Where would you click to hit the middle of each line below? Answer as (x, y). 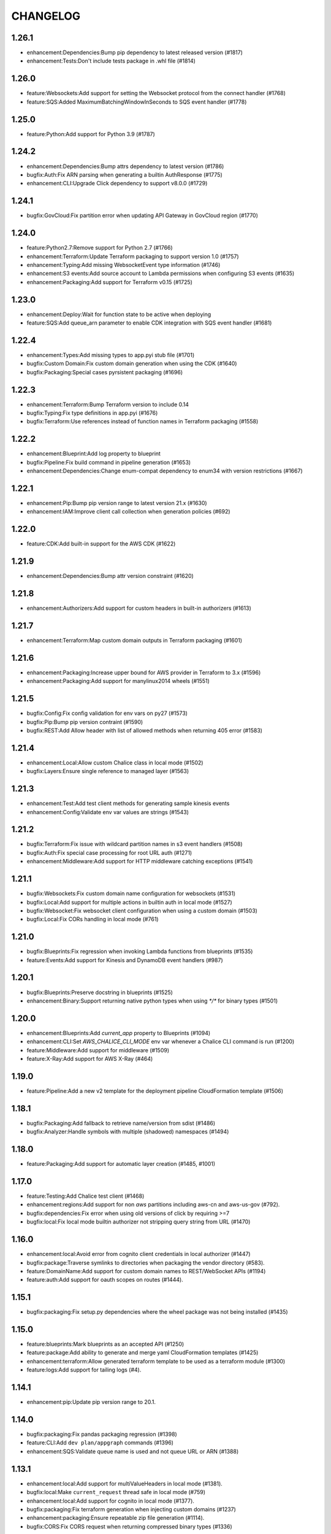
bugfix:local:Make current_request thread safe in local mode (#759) (116, 1492)
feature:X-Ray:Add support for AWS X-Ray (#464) (90, 1059)
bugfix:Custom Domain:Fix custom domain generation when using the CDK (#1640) (132, 364)
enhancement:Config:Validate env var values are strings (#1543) (108, 812)
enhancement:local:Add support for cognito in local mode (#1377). (110, 1501)
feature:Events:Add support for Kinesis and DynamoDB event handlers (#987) (125, 960)
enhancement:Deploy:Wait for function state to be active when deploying (119, 314)
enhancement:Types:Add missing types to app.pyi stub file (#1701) (111, 355)
